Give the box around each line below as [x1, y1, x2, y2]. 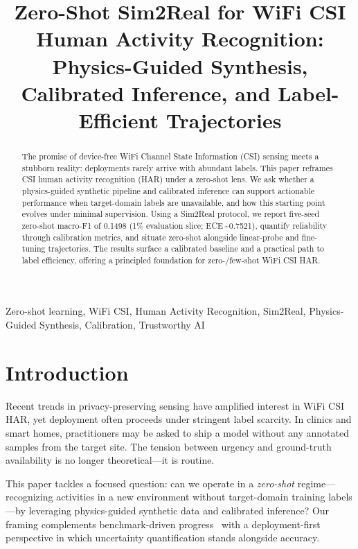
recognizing [6, 489, 53, 504]
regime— [297, 476, 336, 490]
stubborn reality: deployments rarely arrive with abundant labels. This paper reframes [21, 162, 333, 173]
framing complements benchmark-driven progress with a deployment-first [6, 516, 321, 531]
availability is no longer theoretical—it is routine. [6, 453, 215, 467]
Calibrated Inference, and [21, 78, 271, 107]
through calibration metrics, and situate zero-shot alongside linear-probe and [21, 231, 299, 243]
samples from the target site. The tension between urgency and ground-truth [6, 439, 332, 453]
